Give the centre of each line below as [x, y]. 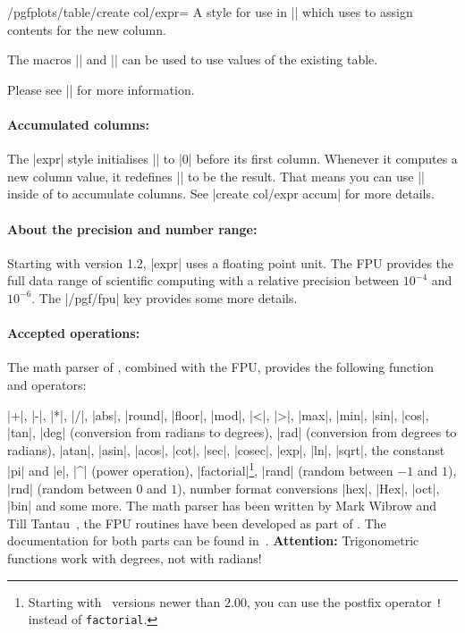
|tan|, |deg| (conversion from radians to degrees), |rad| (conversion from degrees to [232, 432]
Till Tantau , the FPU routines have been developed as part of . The [197, 523]
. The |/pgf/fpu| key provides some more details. [165, 297]
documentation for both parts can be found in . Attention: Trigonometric [213, 540]
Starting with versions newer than [124, 601]
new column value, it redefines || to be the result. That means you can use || [216, 176]
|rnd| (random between [70, 488]
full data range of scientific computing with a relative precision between [203, 280]
